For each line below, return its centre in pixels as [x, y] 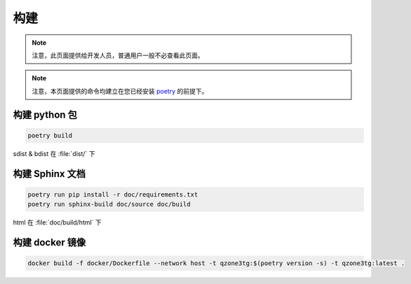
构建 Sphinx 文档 [49, 174]
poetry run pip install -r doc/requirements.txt [113, 194]
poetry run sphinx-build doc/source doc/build [109, 204]
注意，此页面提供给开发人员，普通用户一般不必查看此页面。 [118, 55]
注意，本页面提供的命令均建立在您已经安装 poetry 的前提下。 [120, 91]
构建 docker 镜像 [49, 242]
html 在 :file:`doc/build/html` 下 [57, 222]
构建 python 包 [45, 114]
